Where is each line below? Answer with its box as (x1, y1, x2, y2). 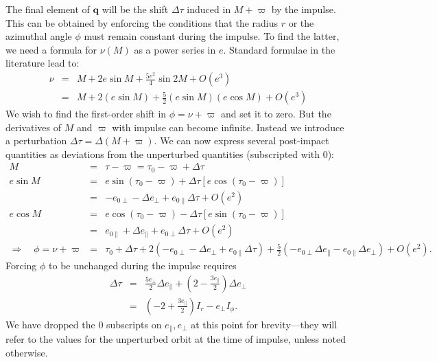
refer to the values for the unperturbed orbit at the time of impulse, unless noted (5, 332, 346, 346)
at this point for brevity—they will (191, 317, 338, 331)
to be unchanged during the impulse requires (49, 258, 237, 273)
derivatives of (5, 120, 62, 134)
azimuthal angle (5, 29, 72, 43)
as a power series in (134, 42, 216, 56)
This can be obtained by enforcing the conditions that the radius (5, 15, 279, 30)
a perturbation (5, 133, 67, 148)
